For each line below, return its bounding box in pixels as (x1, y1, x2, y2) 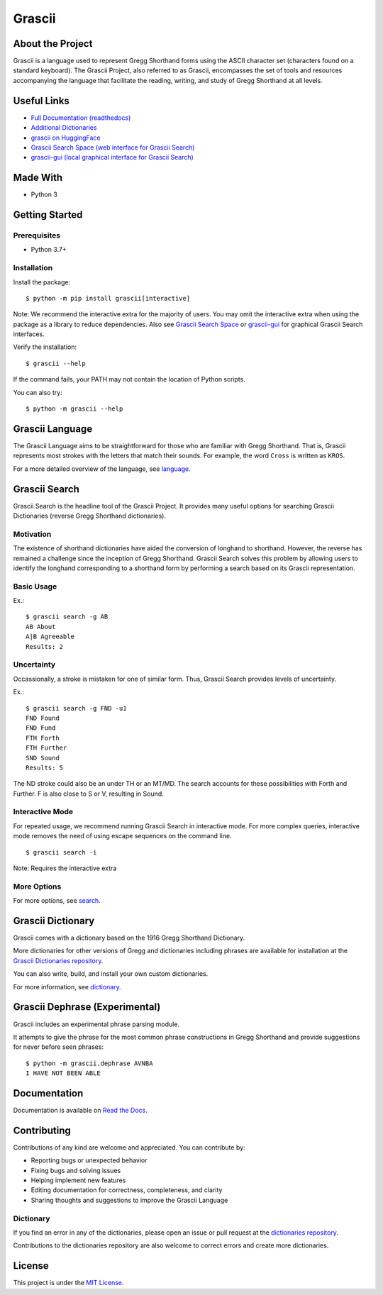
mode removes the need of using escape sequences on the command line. (13, 832, 232, 840)
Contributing (13, 1124, 71, 1136)
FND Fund (26, 724, 56, 732)
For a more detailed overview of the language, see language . (13, 465, 191, 473)
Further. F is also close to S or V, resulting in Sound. (13, 789, 165, 798)
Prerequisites (13, 230, 60, 240)
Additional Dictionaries (30, 123, 97, 132)
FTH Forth (26, 734, 60, 742)
